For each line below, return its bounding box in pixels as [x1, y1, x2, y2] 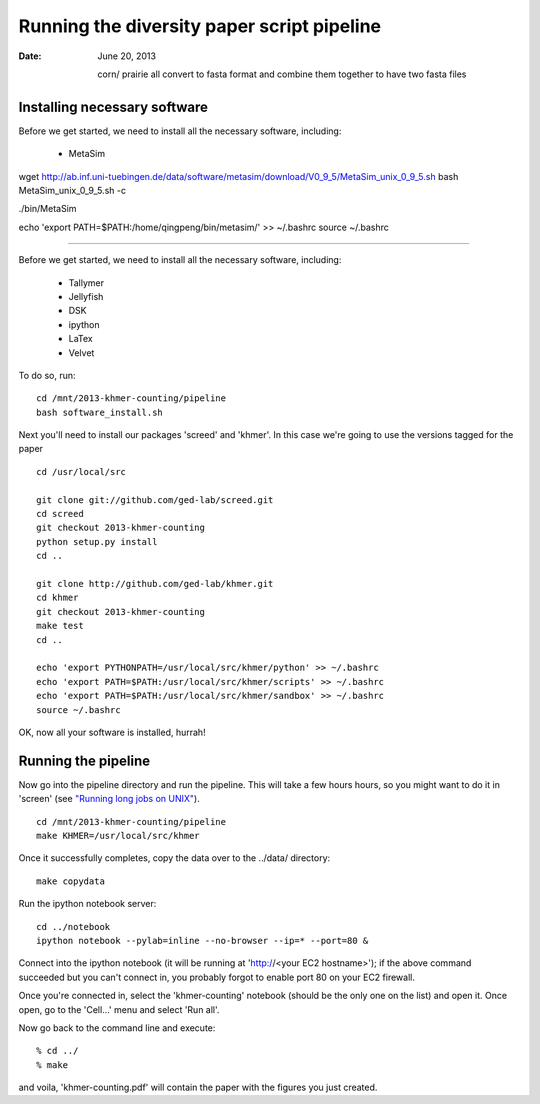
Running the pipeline [18, 752, 150, 769]
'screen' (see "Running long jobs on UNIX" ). [18, 793, 200, 805]
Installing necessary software [18, 98, 209, 115]
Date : [18, 50, 42, 62]
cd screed [36, 508, 84, 520]
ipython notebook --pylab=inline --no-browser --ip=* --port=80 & [36, 935, 369, 946]
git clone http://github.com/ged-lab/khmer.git [36, 578, 274, 589]
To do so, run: [18, 369, 76, 381]
